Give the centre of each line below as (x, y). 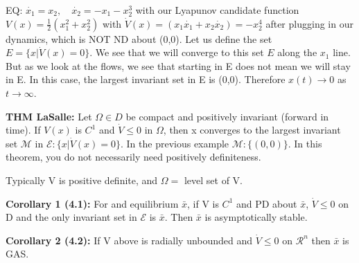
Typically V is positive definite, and (82, 180)
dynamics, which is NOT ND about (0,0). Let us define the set (139, 38)
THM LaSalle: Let (49, 116)
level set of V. (213, 180)
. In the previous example (175, 143)
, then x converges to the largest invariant (252, 130)
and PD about (266, 203)
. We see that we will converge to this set (177, 52)
